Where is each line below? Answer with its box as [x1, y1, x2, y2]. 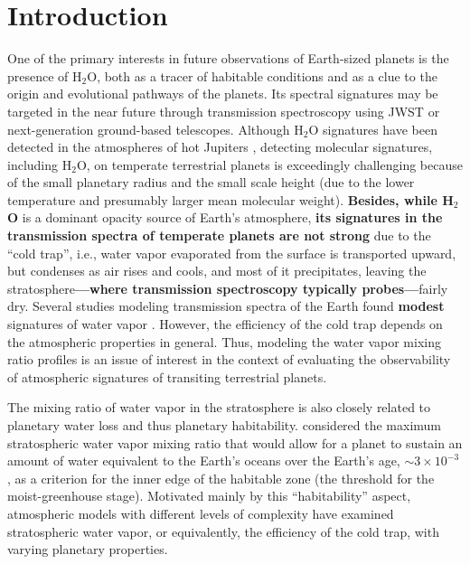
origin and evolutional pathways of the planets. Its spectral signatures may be [7, 84, 438, 103]
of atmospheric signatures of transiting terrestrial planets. [7, 367, 327, 386]
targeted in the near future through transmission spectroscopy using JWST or [7, 101, 440, 120]
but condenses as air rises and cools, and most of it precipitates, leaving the [7, 261, 427, 280]
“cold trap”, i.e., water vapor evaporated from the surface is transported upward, [7, 243, 456, 262]
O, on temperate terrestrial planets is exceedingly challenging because [76, 155, 463, 174]
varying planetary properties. [7, 540, 168, 559]
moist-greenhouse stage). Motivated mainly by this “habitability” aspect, [7, 486, 411, 505]
